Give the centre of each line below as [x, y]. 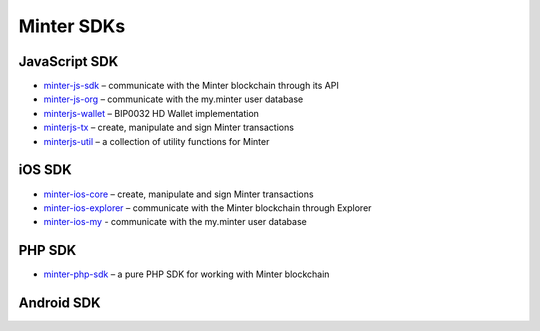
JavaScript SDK [68, 61]
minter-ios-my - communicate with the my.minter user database [175, 222]
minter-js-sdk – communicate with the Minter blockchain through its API [191, 86]
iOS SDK [45, 170]
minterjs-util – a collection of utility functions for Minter [156, 141]
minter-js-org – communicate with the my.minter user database [173, 99]
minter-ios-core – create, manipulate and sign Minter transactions [178, 194]
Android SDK [59, 303]
